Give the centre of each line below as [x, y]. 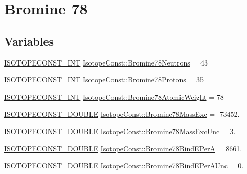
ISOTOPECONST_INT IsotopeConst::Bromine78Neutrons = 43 [106, 62]
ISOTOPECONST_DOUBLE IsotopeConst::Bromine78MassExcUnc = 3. [120, 131]
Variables [29, 41]
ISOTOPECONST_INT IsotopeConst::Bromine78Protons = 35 [104, 80]
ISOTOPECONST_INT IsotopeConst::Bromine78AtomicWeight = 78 [114, 96]
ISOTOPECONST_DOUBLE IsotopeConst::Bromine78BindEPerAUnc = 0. [124, 166]
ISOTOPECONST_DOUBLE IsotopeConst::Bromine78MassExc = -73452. [122, 114]
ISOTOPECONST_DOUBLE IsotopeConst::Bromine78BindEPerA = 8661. [123, 148]
